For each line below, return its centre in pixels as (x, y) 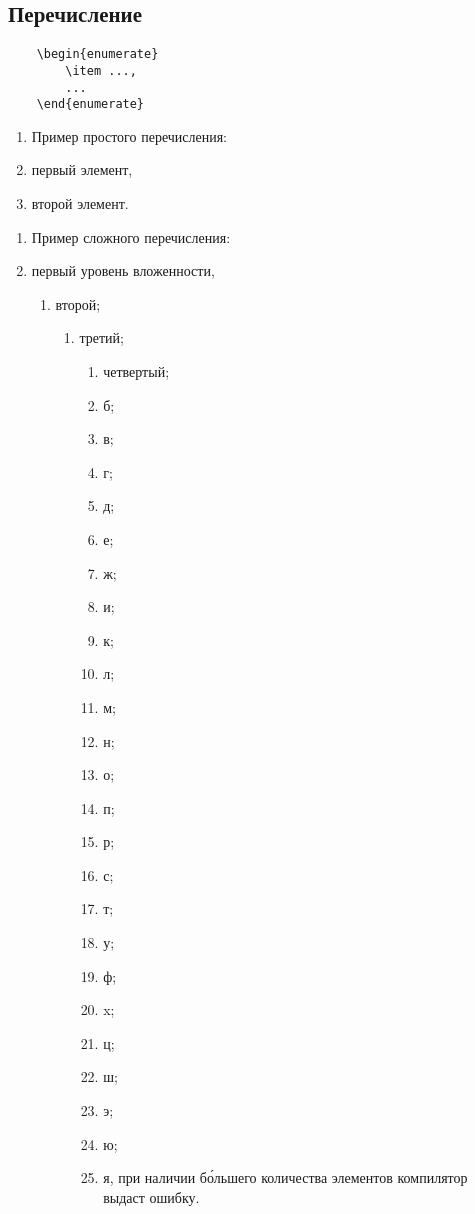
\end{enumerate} (90, 104)
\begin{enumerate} (97, 54)
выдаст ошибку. (151, 1196)
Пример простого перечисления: (129, 135)
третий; (101, 337)
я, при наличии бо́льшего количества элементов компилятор (285, 1177)
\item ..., (101, 70)
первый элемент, (82, 169)
